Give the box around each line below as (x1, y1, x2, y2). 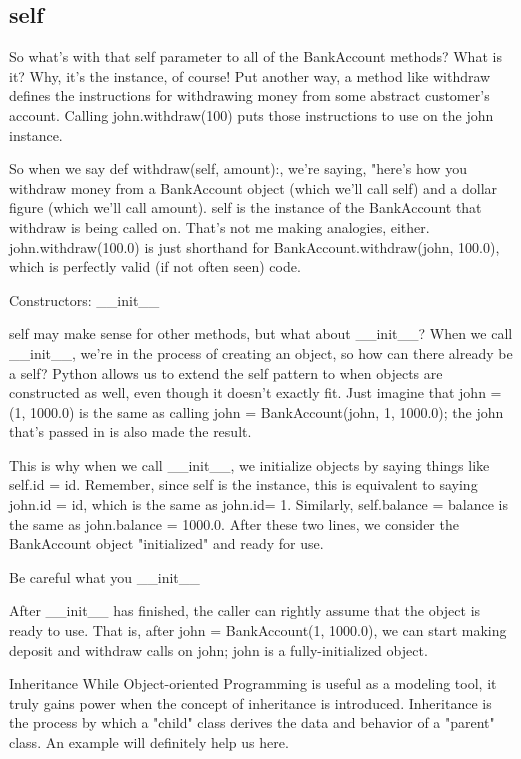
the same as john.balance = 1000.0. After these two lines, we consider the (9, 513, 459, 534)
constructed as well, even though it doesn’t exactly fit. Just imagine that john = (9, 382, 502, 403)
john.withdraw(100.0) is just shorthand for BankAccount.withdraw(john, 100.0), (9, 236, 500, 257)
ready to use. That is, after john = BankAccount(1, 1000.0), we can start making (9, 620, 507, 641)
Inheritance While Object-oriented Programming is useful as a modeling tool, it (9, 673, 497, 694)
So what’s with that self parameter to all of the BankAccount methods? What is (9, 46, 502, 67)
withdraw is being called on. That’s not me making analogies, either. (9, 216, 430, 237)
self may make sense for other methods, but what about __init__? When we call (9, 323, 513, 344)
